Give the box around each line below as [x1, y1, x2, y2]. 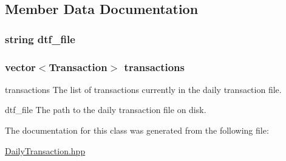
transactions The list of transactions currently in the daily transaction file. [5, 83, 282, 95]
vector [5, 59, 36, 74]
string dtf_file [5, 31, 75, 46]
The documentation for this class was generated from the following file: [5, 124, 269, 137]
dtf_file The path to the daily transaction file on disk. [5, 103, 206, 116]
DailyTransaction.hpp [5, 144, 86, 157]
